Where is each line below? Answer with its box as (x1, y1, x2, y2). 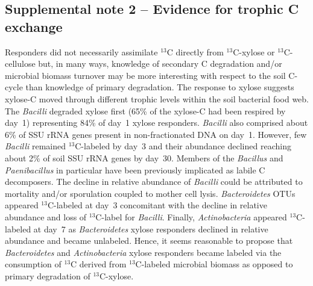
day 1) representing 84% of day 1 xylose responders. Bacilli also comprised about (5, 116, 308, 129)
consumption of (5, 258, 62, 270)
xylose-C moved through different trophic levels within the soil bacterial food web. (5, 92, 309, 105)
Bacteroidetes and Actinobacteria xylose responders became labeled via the (5, 246, 282, 258)
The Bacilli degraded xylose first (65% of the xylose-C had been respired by (5, 104, 286, 117)
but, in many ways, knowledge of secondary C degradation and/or (38, 57, 282, 70)
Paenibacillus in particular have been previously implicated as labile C (5, 163, 265, 176)
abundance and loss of (5, 210, 87, 223)
